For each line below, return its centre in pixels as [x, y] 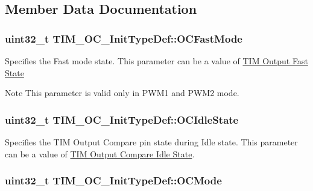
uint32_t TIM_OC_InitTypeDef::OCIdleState [122, 119]
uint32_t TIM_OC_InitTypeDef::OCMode [113, 180]
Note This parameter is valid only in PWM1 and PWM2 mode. [122, 93]
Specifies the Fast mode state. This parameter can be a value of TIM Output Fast [156, 61]
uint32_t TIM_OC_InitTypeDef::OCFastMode [124, 38]
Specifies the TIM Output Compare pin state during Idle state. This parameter [151, 142]
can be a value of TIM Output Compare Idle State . [100, 153]
